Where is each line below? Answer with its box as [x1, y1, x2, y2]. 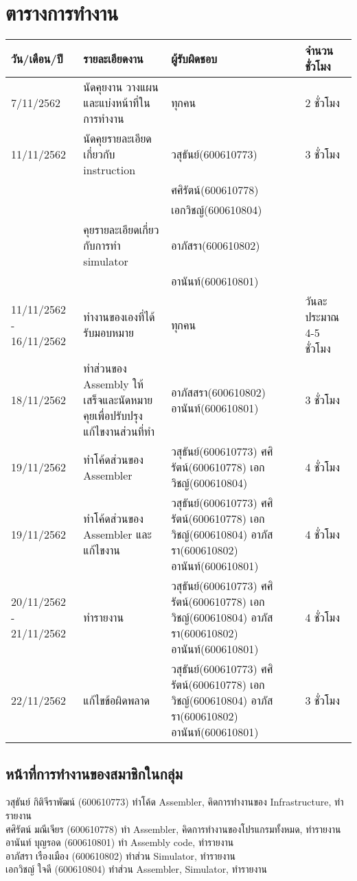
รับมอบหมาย [83, 325, 134, 341]
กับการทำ [83, 237, 121, 254]
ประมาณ [305, 309, 340, 325]
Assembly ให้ [83, 376, 144, 392]
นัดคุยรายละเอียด [83, 130, 152, 147]
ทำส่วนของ [83, 360, 127, 377]
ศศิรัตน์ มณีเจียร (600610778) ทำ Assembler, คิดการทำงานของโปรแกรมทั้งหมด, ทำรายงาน [5, 821, 341, 836]
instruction [83, 162, 136, 178]
